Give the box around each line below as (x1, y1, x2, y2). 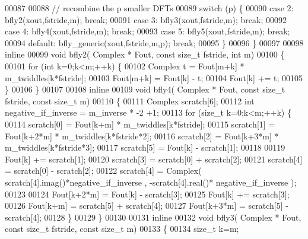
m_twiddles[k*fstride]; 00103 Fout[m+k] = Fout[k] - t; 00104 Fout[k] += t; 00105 (5, 71, 303, 84)
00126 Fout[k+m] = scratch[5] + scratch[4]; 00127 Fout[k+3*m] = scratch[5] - (5, 199, 288, 212)
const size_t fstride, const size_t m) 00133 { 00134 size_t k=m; (5, 222, 239, 235)
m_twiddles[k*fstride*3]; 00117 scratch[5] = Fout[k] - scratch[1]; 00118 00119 (5, 141, 285, 154)
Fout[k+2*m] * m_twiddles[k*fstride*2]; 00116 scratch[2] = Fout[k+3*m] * (5, 129, 279, 142)
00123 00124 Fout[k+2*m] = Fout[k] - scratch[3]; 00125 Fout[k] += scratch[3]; (5, 187, 290, 200)
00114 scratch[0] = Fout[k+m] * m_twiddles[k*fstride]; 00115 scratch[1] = (5, 117, 275, 130)
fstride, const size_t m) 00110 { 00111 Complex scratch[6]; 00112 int (5, 94, 255, 107)
